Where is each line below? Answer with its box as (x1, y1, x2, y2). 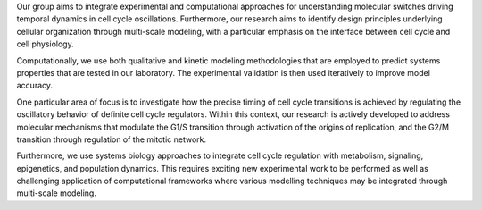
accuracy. (16, 80, 54, 91)
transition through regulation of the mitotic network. (16, 134, 207, 145)
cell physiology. (16, 38, 75, 49)
